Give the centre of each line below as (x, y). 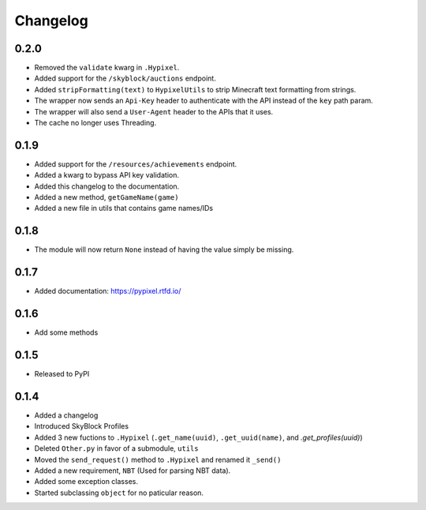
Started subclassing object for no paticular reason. (119, 493)
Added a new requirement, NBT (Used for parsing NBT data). (133, 471)
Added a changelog (66, 415)
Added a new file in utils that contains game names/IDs (123, 208)
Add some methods (66, 332)
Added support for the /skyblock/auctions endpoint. (125, 78)
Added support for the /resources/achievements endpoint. (136, 164)
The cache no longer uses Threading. (95, 123)
